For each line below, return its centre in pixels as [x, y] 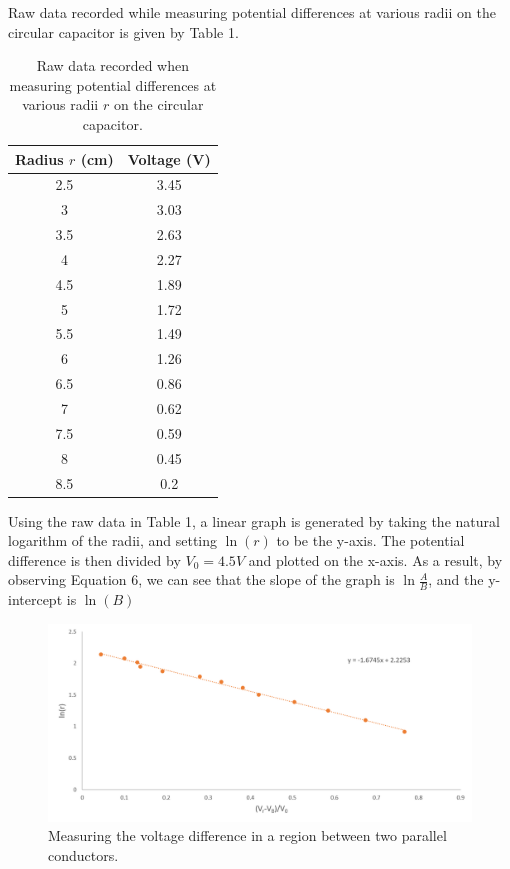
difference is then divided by [94, 559]
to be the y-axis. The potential [370, 540]
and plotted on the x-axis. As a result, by [375, 559]
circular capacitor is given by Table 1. [123, 31]
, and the [456, 579]
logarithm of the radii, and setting [113, 540]
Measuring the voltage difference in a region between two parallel [247, 835]
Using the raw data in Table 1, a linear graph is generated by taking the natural [254, 520]
